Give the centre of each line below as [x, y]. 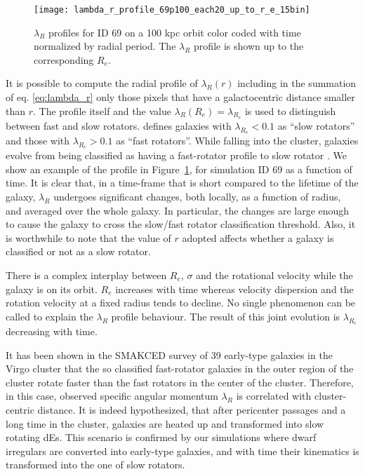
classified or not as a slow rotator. [78, 251]
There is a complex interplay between [86, 275]
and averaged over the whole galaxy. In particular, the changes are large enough [178, 210]
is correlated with [274, 396]
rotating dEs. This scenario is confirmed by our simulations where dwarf [161, 437]
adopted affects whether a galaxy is [258, 237]
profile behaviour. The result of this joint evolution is [226, 316]
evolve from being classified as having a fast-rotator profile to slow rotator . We [176, 155]
